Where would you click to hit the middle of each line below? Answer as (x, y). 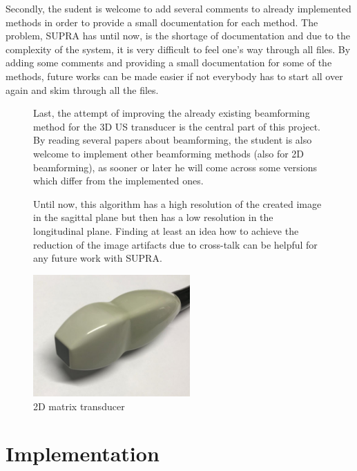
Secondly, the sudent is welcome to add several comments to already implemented (178, 8)
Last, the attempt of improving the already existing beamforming (172, 113)
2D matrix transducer (79, 406)
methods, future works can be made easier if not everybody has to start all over (174, 76)
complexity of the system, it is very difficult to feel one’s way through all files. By (178, 49)
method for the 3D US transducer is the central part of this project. (177, 126)
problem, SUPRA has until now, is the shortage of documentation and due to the (178, 36)
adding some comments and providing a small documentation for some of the (169, 63)
